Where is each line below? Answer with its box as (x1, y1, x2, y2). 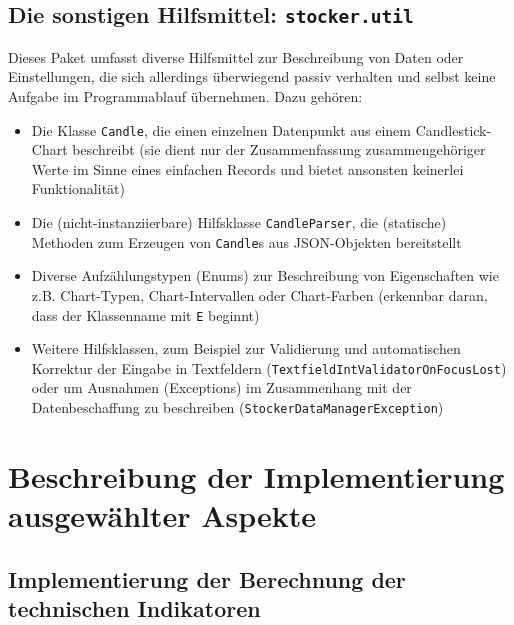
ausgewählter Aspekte (8, 495, 317, 536)
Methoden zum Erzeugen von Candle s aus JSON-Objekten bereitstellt (31, 231, 462, 252)
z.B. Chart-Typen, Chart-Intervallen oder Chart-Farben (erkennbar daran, (31, 284, 488, 305)
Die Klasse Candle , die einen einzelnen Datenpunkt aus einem (31, 119, 411, 140)
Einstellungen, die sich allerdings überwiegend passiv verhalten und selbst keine (8, 66, 496, 87)
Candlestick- (415, 119, 492, 140)
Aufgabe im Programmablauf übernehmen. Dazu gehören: (8, 85, 363, 106)
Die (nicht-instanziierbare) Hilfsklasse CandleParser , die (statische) (31, 212, 447, 232)
